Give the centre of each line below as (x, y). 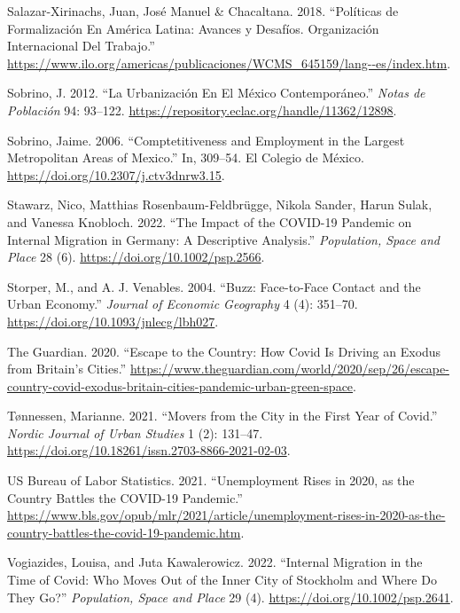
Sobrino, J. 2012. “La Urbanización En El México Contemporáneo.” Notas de (216, 93)
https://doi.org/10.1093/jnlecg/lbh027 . (113, 321)
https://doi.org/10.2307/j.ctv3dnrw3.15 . (116, 174)
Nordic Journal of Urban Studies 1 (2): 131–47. (135, 432)
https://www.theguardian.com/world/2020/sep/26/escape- (289, 369)
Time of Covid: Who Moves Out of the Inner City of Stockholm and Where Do (222, 580)
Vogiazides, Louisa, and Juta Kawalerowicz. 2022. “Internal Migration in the (215, 562)
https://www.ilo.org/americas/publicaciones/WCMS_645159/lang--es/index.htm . (229, 63)
